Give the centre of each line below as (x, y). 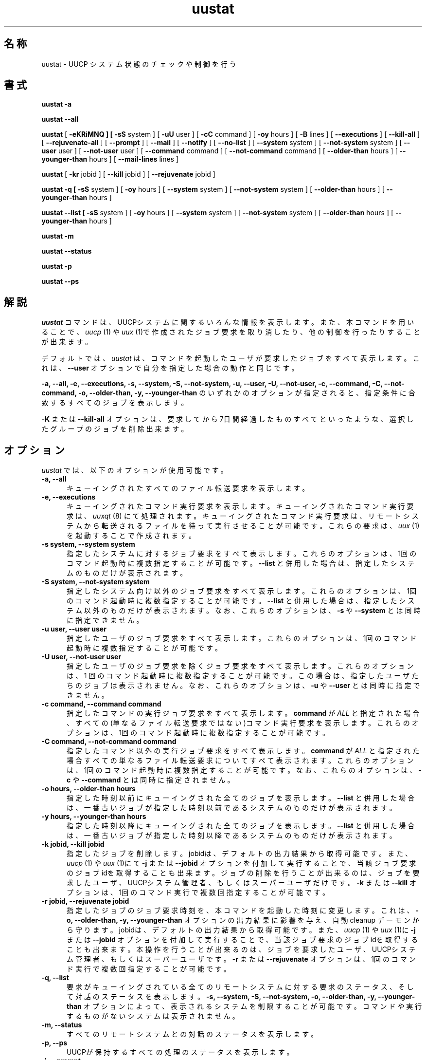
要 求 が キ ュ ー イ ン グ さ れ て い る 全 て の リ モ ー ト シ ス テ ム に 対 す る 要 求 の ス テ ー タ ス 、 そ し (240, 987)
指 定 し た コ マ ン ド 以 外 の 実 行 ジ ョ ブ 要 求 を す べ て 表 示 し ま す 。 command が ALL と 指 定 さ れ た (243, 751)
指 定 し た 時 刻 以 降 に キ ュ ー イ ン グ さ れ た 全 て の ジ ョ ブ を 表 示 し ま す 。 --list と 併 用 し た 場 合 (241, 826)
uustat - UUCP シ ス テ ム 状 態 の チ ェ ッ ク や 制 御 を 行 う (139, 64)
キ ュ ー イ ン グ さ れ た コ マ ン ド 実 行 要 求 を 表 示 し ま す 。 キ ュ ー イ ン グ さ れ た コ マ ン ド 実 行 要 (240, 506)
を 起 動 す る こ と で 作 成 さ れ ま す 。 (131, 536)
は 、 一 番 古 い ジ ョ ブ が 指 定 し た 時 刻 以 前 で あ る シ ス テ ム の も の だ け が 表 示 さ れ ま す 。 (231, 808)
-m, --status (62, 1025)
